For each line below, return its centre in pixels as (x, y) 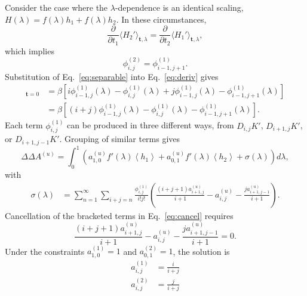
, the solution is (201, 251)
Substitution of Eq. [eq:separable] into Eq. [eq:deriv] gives (112, 76)
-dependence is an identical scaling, (179, 7)
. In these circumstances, (161, 19)
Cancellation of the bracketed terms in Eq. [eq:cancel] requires (119, 215)
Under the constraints (45, 251)
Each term (24, 125)
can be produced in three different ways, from (151, 125)
